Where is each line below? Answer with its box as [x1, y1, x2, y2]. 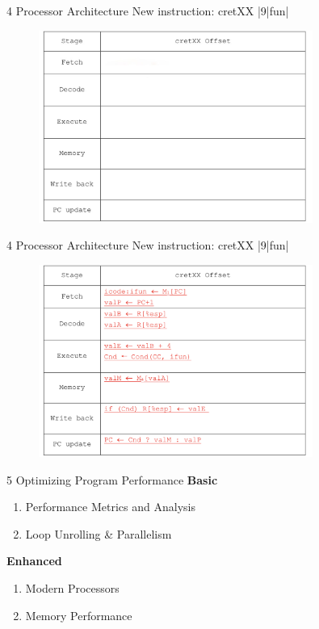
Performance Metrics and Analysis [25, 498, 195, 515]
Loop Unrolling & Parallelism [25, 525, 172, 542]
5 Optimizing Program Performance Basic [6, 471, 218, 488]
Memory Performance [25, 606, 132, 623]
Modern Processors [25, 580, 120, 597]
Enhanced [6, 552, 62, 569]
